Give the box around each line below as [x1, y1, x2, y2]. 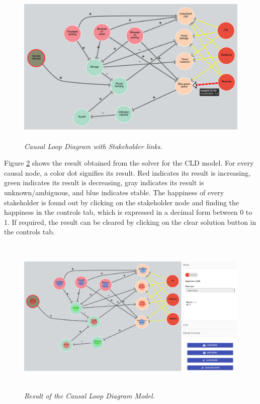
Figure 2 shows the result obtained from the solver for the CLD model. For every [4, 158, 254, 168]
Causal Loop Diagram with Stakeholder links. [24, 141, 162, 151]
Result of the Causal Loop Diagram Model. [24, 390, 155, 400]
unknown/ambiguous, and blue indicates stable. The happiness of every [4, 187, 224, 197]
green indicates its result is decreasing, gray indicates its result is [4, 177, 204, 188]
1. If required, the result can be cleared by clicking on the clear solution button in [4, 216, 256, 227]
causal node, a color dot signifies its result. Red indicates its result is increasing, [4, 167, 250, 178]
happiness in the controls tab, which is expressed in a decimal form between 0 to [4, 207, 252, 217]
